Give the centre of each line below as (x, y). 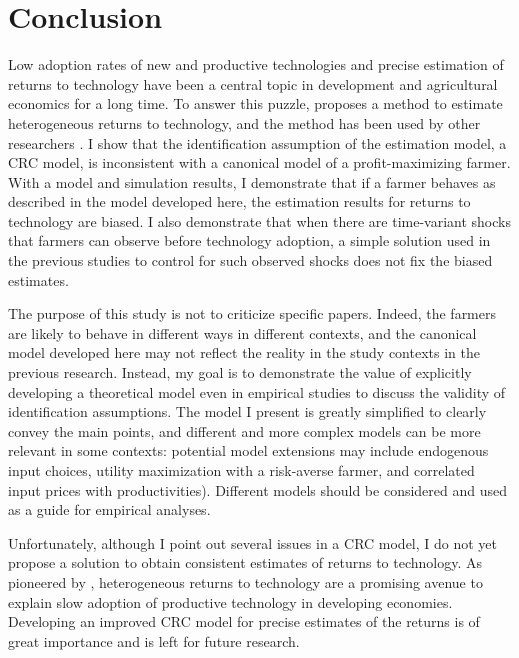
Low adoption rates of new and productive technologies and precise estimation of (256, 64)
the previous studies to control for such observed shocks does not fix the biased (250, 260)
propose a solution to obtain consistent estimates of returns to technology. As (245, 562)
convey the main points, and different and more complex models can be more (244, 430)
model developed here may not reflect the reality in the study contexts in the (244, 352)
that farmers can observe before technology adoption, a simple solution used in (249, 240)
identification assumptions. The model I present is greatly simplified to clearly (247, 411)
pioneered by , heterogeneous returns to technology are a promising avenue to (245, 581)
